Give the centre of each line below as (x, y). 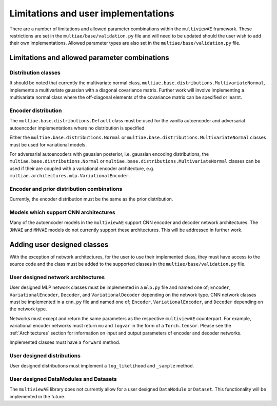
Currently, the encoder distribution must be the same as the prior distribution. (91, 199)
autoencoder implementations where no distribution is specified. (78, 128)
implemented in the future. (37, 396)
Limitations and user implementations (92, 13)
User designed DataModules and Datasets (63, 379)
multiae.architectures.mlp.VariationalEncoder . (70, 176)
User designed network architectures (57, 277)
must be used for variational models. (48, 144)
